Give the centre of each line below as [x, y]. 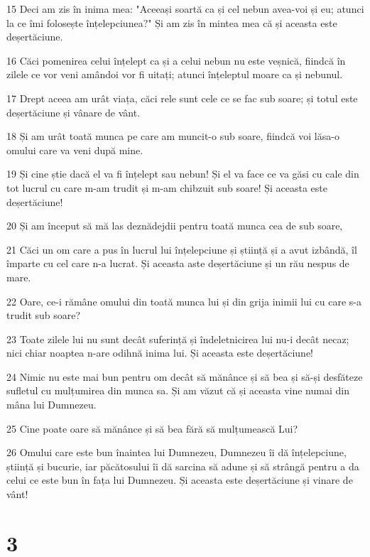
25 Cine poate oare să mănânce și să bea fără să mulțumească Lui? [152, 428]
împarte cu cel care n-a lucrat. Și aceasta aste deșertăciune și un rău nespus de [178, 263]
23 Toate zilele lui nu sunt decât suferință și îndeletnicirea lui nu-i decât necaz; [178, 339]
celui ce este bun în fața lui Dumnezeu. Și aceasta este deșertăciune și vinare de [180, 480]
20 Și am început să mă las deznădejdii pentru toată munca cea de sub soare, [175, 226]
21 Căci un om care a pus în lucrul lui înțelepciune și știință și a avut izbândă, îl [182, 249]
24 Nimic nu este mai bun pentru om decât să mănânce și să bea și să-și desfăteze [185, 376]
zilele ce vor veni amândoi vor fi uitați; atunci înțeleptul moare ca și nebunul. [175, 74]
